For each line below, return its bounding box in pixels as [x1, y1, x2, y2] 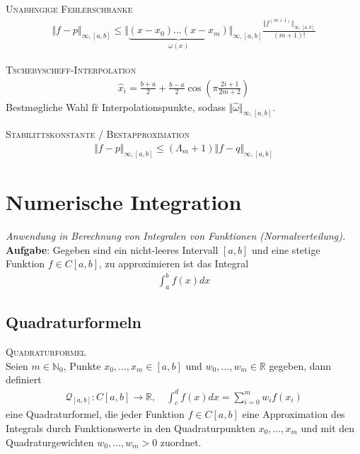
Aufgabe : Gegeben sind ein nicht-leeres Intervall [6, 242, 219, 257]
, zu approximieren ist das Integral [99, 256, 249, 271]
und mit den [301, 421, 355, 435]
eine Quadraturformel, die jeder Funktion [6, 407, 185, 421]
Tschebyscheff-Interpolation [6, 62, 137, 76]
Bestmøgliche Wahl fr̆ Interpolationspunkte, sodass [6, 99, 226, 114]
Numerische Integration [6, 187, 242, 216]
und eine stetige [252, 242, 320, 257]
